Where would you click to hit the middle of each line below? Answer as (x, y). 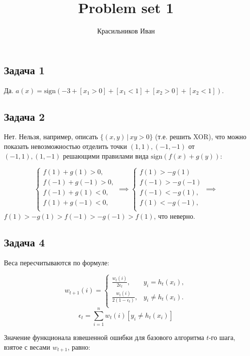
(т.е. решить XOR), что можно (201, 137)
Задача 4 (24, 242)
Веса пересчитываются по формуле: (57, 262)
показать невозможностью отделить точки (65, 146)
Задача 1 (24, 70)
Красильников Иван (126, 31)
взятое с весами (27, 347)
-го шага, (222, 337)
